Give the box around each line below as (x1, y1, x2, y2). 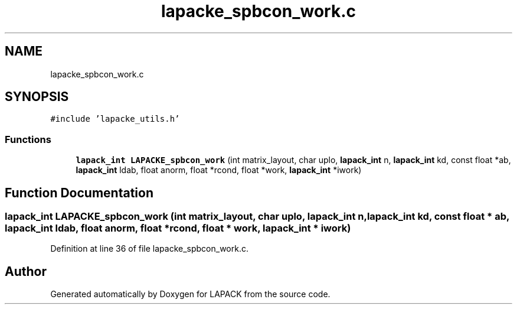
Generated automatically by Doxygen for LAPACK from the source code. (50, 289, 331, 300)
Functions (5, 133, 51, 145)
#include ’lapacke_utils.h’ (50, 114, 180, 124)
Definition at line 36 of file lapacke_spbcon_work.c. (50, 243, 248, 254)
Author (5, 264, 47, 279)
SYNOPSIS (5, 89, 69, 105)
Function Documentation (5, 185, 153, 200)
